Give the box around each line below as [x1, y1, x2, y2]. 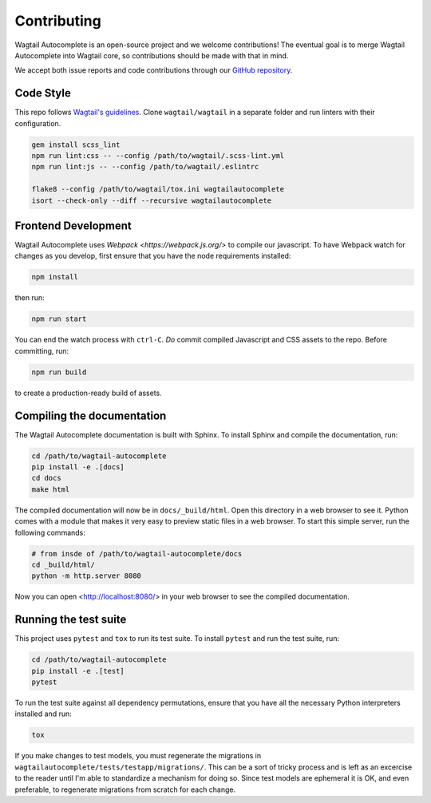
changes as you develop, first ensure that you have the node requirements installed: [14, 251, 291, 261]
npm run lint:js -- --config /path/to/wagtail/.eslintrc [31, 162, 259, 172]
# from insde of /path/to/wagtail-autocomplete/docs [31, 549, 243, 558]
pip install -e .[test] [31, 667, 125, 675]
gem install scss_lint [31, 140, 121, 149]
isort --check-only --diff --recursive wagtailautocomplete [31, 196, 272, 205]
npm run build [31, 367, 87, 377]
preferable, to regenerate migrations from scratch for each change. [14, 785, 236, 794]
